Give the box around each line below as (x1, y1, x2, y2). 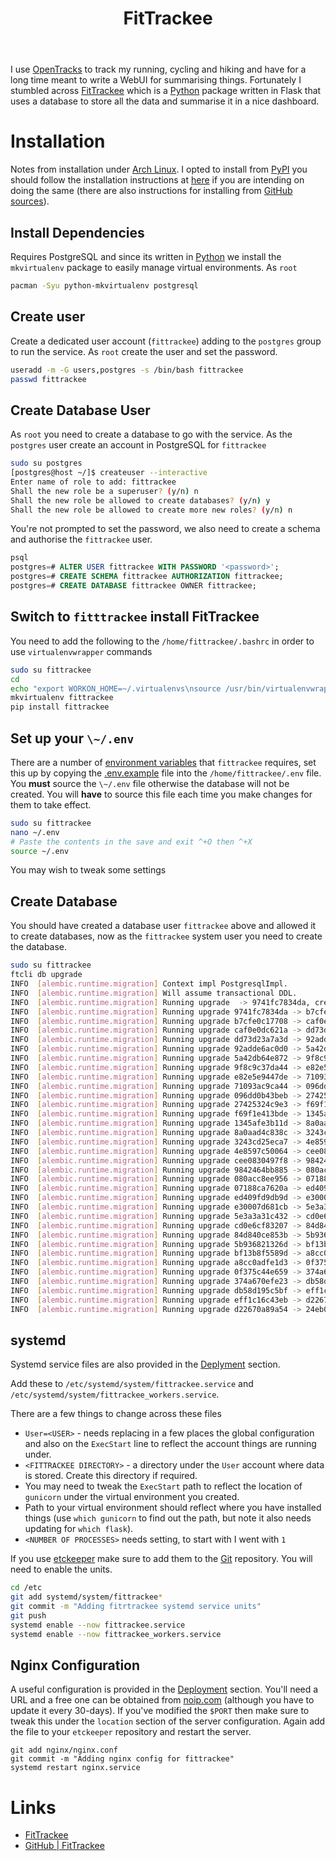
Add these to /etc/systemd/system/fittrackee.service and (10, 1378, 254, 1390)
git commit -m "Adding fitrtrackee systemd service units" (10, 1602, 262, 1612)
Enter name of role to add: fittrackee (10, 477, 177, 487)
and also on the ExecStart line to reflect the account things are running (24, 1438, 317, 1450)
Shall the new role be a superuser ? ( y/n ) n (10, 486, 199, 496)
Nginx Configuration (10, 1657, 141, 1674)
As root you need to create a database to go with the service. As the (10, 428, 293, 441)
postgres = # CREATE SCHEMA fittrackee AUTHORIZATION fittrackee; (10, 572, 284, 582)
